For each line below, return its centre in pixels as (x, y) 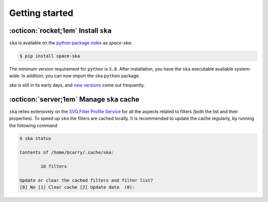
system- (243, 69)
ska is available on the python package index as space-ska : (71, 43)
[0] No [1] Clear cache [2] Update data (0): (77, 187)
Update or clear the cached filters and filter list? (86, 180)
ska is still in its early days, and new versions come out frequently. (77, 85)
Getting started (41, 13)
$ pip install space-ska (50, 56)
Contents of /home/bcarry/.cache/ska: (67, 152)
